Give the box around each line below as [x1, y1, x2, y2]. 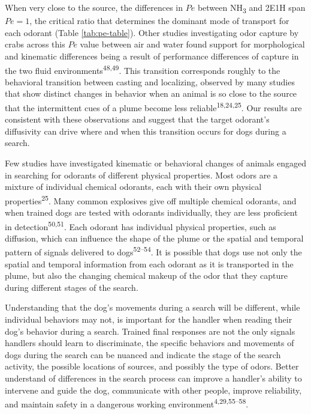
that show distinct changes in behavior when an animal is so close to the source [5, 87, 297, 100]
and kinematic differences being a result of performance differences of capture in [5, 49, 299, 62]
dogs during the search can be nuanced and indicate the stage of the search [5, 348, 281, 361]
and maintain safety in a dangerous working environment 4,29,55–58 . [5, 396, 249, 410]
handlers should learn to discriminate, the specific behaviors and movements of [5, 336, 294, 349]
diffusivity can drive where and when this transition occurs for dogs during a [5, 124, 286, 137]
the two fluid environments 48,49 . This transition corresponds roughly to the [5, 62, 280, 76]
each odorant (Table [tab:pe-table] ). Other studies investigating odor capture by [5, 26, 299, 38]
